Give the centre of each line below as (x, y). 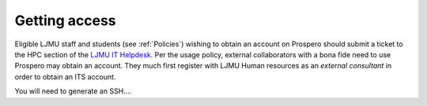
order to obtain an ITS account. (65, 77)
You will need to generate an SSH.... (73, 91)
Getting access (65, 20)
